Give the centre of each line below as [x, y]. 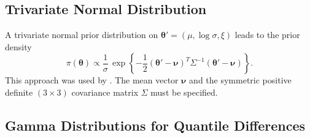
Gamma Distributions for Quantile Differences [155, 125]
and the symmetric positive [240, 80]
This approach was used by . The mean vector [92, 80]
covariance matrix [105, 92]
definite [19, 92]
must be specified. [184, 92]
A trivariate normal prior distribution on [82, 35]
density [18, 46]
